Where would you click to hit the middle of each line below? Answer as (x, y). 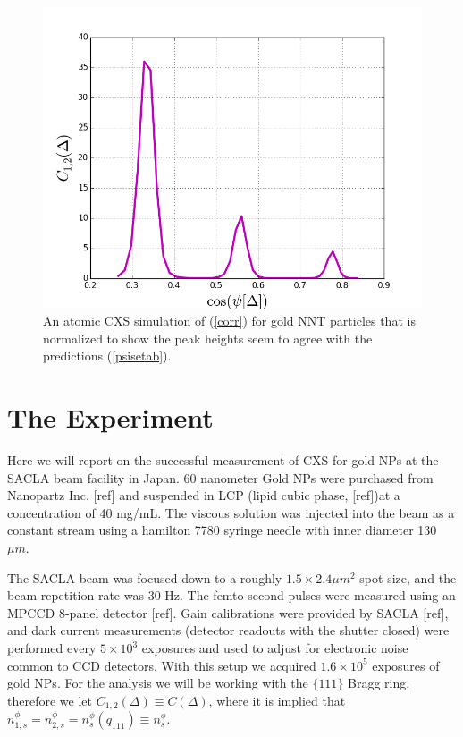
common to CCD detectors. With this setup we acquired (162, 665)
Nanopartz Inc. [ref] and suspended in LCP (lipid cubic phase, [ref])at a (204, 495)
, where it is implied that (277, 700)
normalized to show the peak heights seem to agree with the (208, 338)
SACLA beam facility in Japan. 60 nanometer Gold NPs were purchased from (220, 477)
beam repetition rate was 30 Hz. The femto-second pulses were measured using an (231, 595)
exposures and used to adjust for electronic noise (275, 648)
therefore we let (50, 700)
